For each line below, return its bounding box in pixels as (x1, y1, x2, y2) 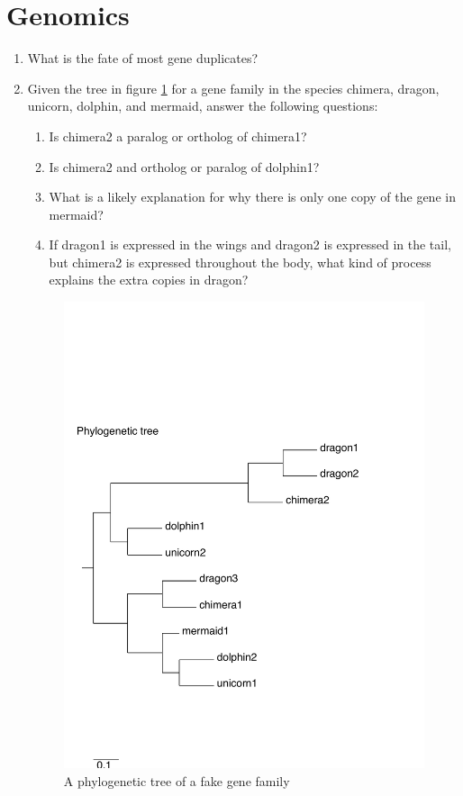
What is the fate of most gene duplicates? (27, 49, 259, 68)
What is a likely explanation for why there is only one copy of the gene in (49, 187, 456, 206)
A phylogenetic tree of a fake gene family (63, 771, 290, 790)
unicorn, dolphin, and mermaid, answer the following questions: (27, 96, 378, 115)
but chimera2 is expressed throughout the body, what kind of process (49, 252, 431, 271)
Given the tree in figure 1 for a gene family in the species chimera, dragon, (27, 78, 440, 97)
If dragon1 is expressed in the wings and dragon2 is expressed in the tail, (49, 235, 451, 254)
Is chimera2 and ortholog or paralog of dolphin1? (49, 157, 320, 176)
